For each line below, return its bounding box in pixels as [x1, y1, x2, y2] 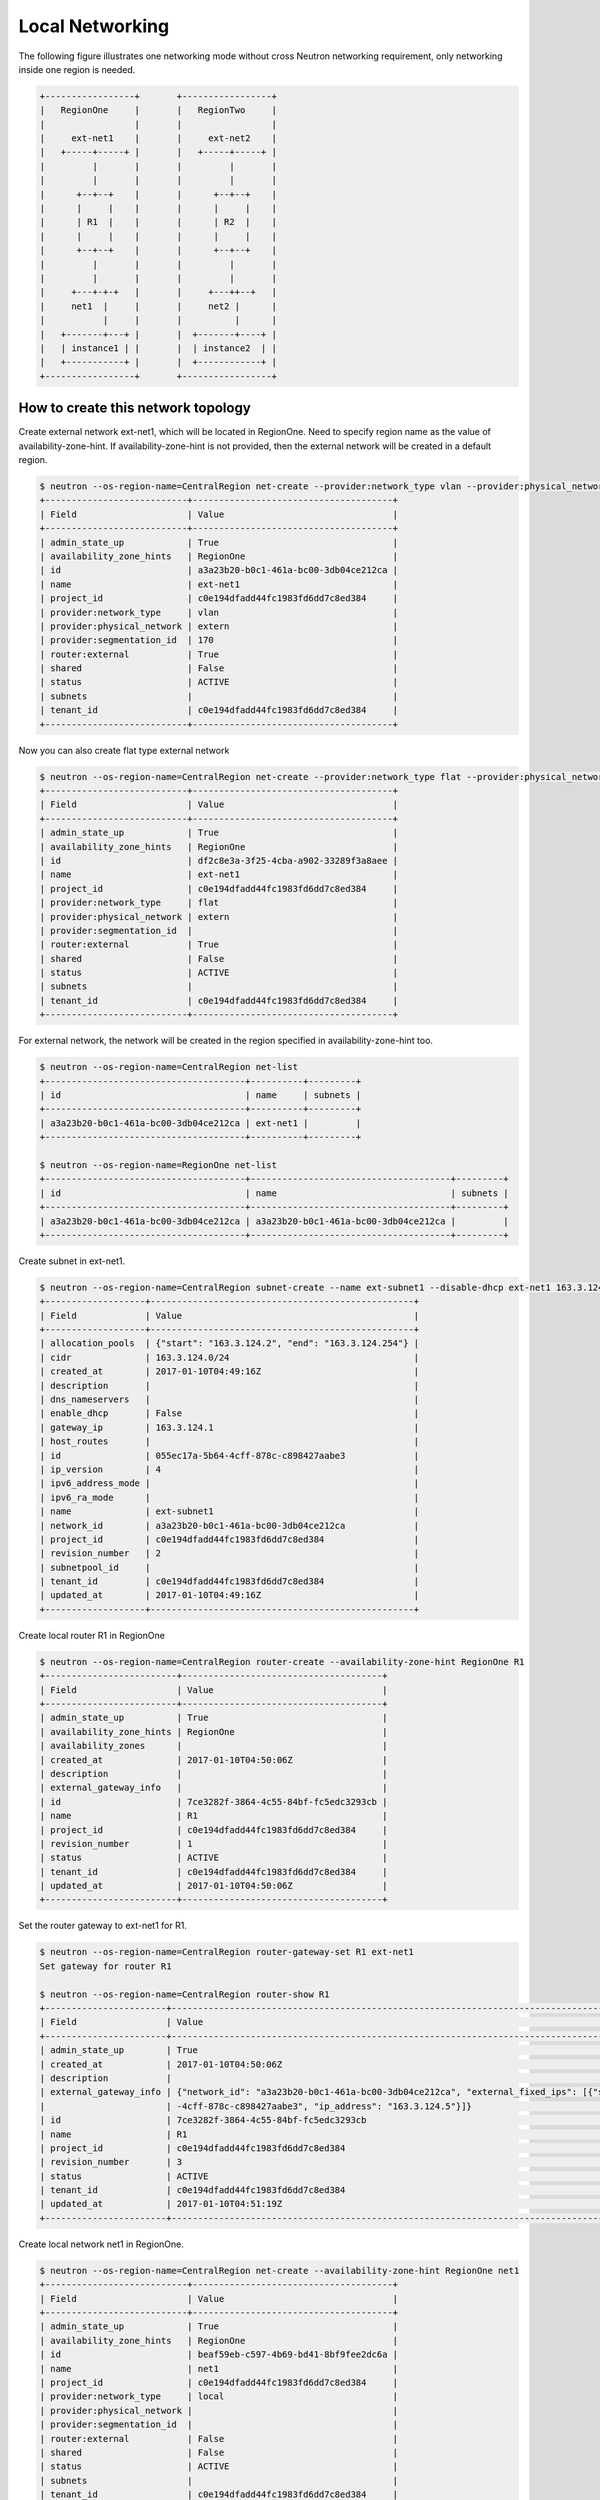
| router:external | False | [39, 2433, 399, 2444]
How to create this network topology [18, 400, 252, 417]
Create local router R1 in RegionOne [18, 1629, 165, 1641]
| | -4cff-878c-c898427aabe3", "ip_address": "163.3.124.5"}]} [39, 2100, 472, 2112]
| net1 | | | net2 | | [39, 300, 277, 312]
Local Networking [18, 15, 170, 37]
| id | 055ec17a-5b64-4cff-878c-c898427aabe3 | [39, 1450, 420, 1461]
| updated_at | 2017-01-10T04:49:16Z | [39, 1590, 420, 1601]
